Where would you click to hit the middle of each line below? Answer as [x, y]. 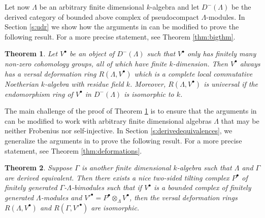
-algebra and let [175, 7]
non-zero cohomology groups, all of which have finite [86, 63]
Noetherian [22, 83]
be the [241, 7]
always [250, 63]
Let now [17, 7]
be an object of [92, 53]
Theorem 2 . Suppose [39, 168]
